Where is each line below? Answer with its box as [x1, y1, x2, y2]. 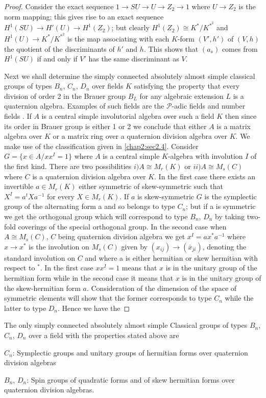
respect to [4, 262, 35, 273]
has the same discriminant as [88, 53, 179, 64]
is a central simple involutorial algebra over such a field [41, 111, 214, 121]
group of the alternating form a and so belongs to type [4, 201, 175, 212]
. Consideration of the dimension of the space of [86, 282, 237, 293]
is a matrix [216, 120, 251, 131]
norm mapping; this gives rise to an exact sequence [4, 11, 164, 22]
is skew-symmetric [137, 191, 195, 201]
